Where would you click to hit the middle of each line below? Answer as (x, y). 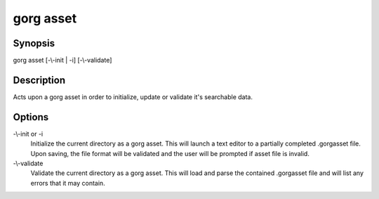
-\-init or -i (28, 134)
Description (39, 80)
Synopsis (34, 43)
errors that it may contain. (68, 183)
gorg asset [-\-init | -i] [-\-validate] (62, 60)
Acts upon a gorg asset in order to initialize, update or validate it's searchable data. (133, 97)
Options (31, 117)
